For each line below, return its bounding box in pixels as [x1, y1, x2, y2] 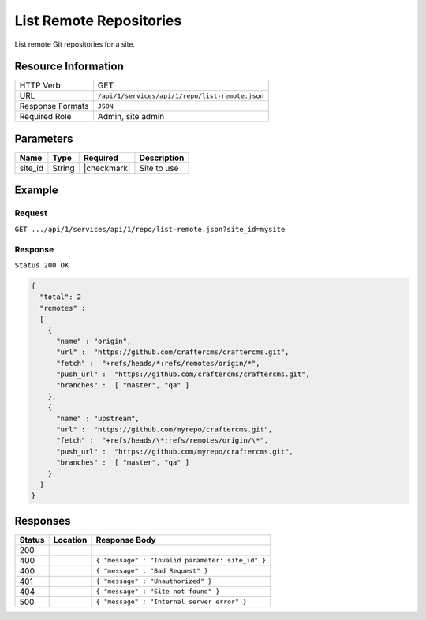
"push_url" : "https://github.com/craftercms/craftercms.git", [56, 369, 311, 379]
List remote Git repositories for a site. [14, 39, 136, 49]
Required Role [19, 111, 72, 122]
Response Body [95, 534, 157, 545]
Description [139, 152, 185, 163]
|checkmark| [83, 162, 131, 174]
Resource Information [14, 60, 124, 73]
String [52, 162, 75, 174]
